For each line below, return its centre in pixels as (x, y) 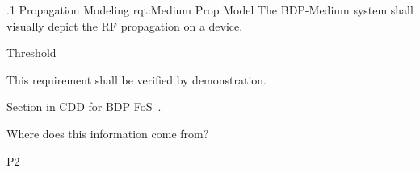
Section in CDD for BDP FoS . (84, 106)
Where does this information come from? (108, 133)
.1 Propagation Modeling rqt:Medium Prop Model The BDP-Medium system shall (210, 10)
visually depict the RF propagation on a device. (125, 25)
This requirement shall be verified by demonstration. (137, 79)
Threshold (31, 53)
